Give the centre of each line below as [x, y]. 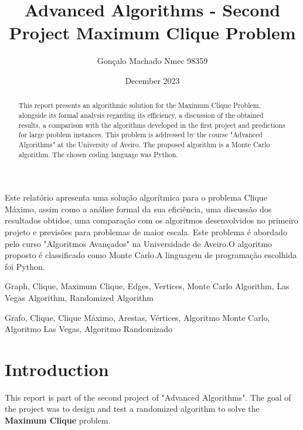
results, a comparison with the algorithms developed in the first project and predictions [152, 125]
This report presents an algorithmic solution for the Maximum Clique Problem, [139, 105]
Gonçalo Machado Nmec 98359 [152, 61]
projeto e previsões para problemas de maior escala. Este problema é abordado [146, 232]
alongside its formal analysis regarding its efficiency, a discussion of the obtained [141, 115]
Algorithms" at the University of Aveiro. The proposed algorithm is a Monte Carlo [144, 144]
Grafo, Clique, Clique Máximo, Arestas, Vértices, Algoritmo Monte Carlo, [137, 317]
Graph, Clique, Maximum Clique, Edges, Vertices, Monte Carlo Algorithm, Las [147, 286]
